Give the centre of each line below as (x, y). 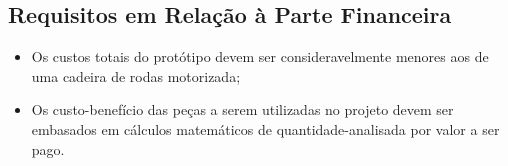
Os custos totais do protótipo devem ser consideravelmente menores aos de (260, 56)
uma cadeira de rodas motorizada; (136, 75)
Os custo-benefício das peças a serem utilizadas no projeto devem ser (242, 109)
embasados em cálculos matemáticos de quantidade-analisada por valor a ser (265, 128)
